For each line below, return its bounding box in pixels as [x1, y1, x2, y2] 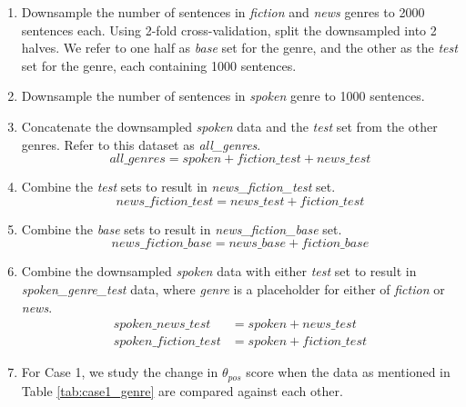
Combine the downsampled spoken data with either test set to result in [21, 262, 417, 281]
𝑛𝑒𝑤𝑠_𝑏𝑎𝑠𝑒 [228, 237, 287, 251]
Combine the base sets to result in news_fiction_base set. [21, 219, 342, 238]
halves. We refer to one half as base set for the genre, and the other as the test [21, 38, 458, 57]
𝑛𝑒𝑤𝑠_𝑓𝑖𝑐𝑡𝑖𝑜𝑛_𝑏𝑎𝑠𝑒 [111, 237, 212, 251]
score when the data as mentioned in [246, 362, 451, 382]
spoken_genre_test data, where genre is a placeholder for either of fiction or [21, 279, 445, 298]
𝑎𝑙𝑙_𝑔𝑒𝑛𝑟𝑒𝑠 [109, 153, 166, 166]
